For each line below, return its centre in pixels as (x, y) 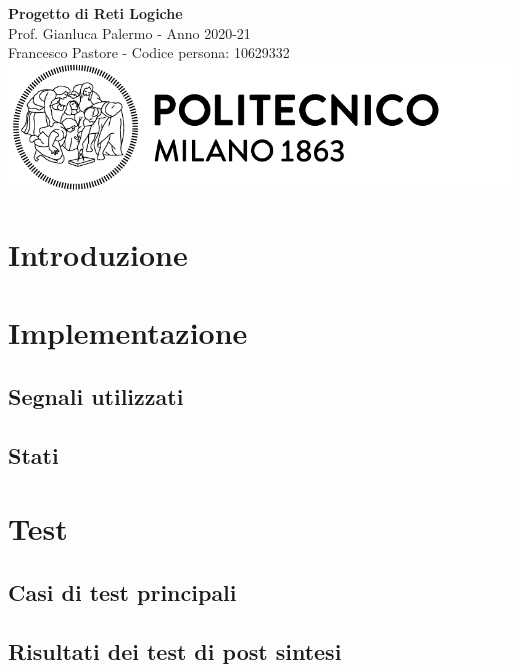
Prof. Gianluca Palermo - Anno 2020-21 (129, 32)
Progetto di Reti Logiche (95, 13)
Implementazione (128, 332)
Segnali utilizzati (96, 395)
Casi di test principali (122, 591)
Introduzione (98, 253)
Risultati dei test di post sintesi (175, 650)
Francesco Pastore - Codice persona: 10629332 (149, 52)
